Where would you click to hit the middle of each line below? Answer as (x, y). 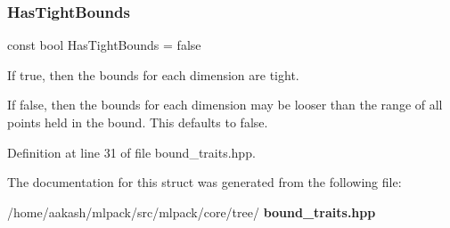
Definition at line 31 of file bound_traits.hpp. (131, 152)
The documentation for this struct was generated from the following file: (205, 182)
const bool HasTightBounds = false (104, 45)
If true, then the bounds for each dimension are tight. (153, 74)
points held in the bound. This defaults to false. (138, 122)
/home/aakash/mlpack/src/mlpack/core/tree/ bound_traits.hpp (192, 212)
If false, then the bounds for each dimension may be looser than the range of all (225, 105)
